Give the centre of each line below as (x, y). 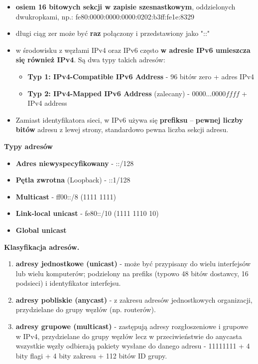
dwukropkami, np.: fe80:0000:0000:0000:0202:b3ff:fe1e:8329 (105, 16)
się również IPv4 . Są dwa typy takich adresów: (90, 60)
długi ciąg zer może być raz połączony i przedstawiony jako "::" (113, 33)
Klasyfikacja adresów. (42, 247)
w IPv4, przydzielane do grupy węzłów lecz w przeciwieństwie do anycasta (129, 336)
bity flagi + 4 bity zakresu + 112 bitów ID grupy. (91, 355)
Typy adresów (28, 146)
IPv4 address (47, 103)
